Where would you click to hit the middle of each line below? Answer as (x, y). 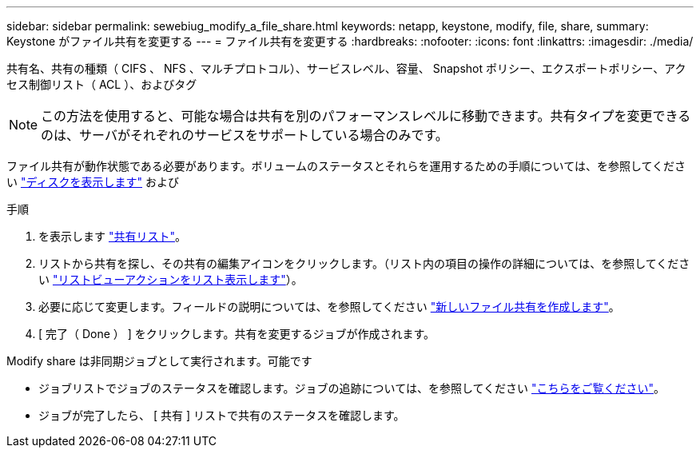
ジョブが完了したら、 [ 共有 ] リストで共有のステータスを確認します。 (222, 415)
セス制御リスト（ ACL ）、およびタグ (102, 84)
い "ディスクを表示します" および (93, 182)
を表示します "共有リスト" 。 (112, 236)
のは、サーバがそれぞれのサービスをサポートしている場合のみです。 (245, 135)
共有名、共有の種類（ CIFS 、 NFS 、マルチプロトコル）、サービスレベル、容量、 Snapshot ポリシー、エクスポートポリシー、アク (346, 68)
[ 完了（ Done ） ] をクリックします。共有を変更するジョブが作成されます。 (237, 334)
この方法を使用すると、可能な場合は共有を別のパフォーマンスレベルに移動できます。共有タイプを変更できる (366, 116)
